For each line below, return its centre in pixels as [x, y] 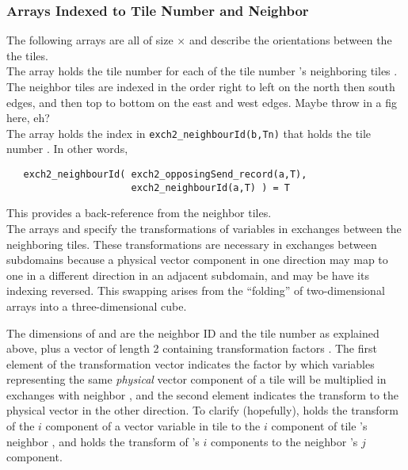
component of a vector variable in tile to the [153, 426]
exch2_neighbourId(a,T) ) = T [210, 187]
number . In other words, [67, 149]
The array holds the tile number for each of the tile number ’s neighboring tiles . [202, 71]
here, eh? [28, 118]
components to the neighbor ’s [284, 441]
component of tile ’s [319, 426]
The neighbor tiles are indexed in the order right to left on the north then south [201, 86]
